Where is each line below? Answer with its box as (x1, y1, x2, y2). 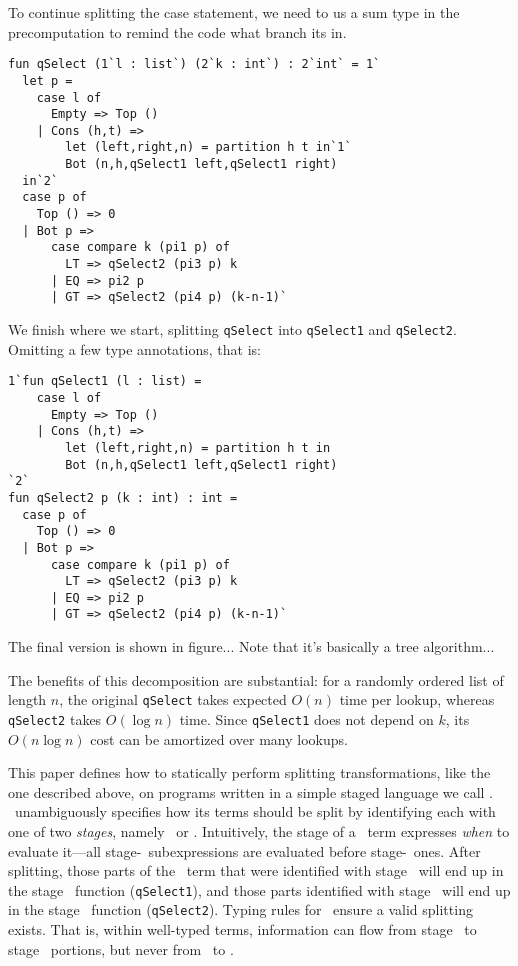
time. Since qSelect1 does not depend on (179, 708, 434, 729)
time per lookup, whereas (339, 689, 495, 710)
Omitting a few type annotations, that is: (8, 338, 261, 359)
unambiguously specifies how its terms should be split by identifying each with (14, 801, 496, 822)
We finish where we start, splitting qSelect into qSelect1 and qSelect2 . (8, 319, 457, 340)
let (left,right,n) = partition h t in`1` (65, 140, 352, 155)
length (8, 689, 47, 710)
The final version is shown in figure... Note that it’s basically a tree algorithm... (8, 636, 495, 657)
